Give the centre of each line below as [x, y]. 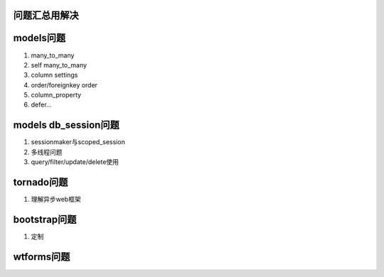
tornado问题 [41, 182]
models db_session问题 [66, 125]
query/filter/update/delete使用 [75, 162]
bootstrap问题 [45, 219]
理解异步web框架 [56, 200]
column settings [54, 75]
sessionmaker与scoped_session [78, 142]
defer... [42, 105]
